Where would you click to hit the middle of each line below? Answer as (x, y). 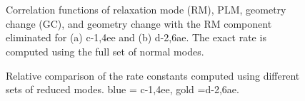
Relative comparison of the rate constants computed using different (153, 75)
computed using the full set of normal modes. (105, 51)
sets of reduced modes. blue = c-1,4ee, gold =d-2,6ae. (122, 89)
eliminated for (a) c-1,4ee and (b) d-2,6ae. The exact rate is (136, 37)
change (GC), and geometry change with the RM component (139, 23)
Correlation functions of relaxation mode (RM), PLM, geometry (146, 10)
